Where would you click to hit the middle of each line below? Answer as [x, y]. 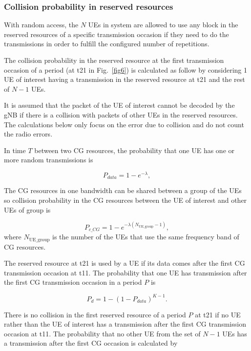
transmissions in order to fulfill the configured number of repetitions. [107, 44]
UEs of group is [27, 209]
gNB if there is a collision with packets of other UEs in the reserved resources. [121, 114]
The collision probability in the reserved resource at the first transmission [114, 60]
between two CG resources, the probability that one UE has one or [135, 150]
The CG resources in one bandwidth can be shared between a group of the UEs [123, 190]
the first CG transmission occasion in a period [73, 282]
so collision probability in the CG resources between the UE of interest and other [125, 200]
